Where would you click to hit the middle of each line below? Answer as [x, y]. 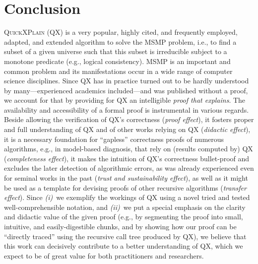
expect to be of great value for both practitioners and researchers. [104, 255]
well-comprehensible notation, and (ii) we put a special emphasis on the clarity [125, 207]
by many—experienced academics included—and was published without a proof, [126, 90]
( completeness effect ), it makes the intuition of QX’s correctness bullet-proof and [127, 158]
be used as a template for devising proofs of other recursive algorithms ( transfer [125, 187]
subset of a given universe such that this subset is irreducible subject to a [116, 51]
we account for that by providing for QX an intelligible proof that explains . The [125, 100]
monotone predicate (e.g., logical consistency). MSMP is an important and [117, 61]
